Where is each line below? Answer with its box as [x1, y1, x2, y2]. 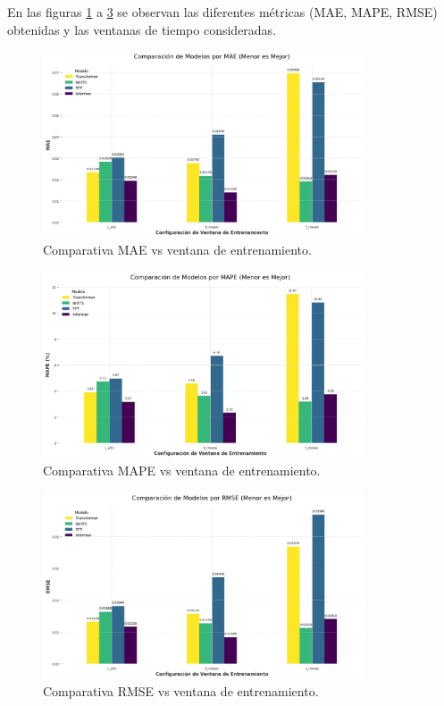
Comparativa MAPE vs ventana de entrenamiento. [43, 461, 321, 480]
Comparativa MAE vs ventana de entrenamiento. [43, 240, 312, 259]
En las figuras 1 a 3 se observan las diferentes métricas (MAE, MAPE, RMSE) [7, 3, 438, 21]
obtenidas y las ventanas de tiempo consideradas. [7, 20, 277, 38]
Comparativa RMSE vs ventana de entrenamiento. [43, 682, 319, 701]
